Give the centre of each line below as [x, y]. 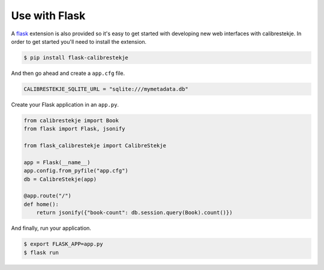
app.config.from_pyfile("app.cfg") [76, 171]
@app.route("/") [48, 196]
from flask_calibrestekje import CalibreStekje [95, 146]
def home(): [41, 204]
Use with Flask [48, 16]
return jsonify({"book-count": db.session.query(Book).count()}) [134, 213]
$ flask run [41, 252]
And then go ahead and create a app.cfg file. [68, 73]
